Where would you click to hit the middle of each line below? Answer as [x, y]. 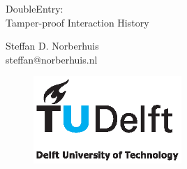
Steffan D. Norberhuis [52, 46]
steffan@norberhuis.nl [52, 59]
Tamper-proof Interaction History [77, 22]
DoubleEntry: [35, 8]
